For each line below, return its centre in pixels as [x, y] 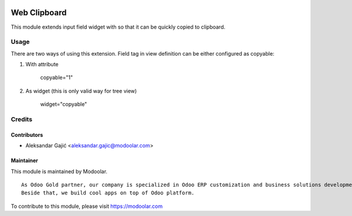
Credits [21, 119]
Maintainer [24, 160]
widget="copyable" [64, 104]
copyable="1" [57, 78]
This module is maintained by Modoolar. [59, 171]
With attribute [42, 64]
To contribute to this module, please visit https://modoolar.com [87, 206]
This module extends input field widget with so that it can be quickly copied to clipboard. [118, 27]
